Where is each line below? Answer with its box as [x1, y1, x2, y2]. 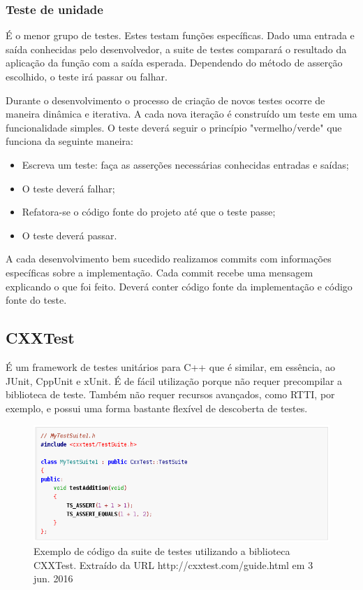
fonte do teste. [6, 293, 67, 307]
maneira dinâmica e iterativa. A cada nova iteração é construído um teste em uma [6, 106, 357, 121]
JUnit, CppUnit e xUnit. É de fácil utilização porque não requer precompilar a [6, 373, 343, 388]
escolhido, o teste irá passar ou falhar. [6, 69, 168, 83]
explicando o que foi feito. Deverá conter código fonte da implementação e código [6, 279, 353, 293]
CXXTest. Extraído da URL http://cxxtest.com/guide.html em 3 [34, 557, 313, 572]
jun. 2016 [34, 571, 73, 586]
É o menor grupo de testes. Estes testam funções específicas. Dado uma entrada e [6, 28, 355, 43]
